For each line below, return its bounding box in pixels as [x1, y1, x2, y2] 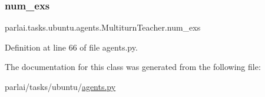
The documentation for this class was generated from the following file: [5, 61, 261, 73]
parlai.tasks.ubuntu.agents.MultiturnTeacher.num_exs [5, 21, 201, 34]
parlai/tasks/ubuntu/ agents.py [5, 81, 116, 92]
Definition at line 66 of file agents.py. [5, 41, 138, 53]
